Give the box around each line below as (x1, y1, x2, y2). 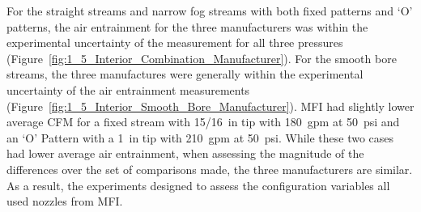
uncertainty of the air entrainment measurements (6, 81, 250, 98)
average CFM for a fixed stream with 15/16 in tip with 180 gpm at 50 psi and (6, 113, 400, 130)
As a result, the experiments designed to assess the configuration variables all (6, 176, 390, 193)
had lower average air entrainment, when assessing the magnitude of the (6, 145, 364, 162)
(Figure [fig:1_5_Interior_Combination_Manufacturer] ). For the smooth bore (6, 49, 397, 66)
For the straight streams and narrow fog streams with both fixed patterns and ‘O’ (6, 2, 413, 19)
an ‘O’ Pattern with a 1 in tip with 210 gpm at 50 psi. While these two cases (6, 129, 394, 146)
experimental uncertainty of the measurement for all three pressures (6, 34, 343, 51)
